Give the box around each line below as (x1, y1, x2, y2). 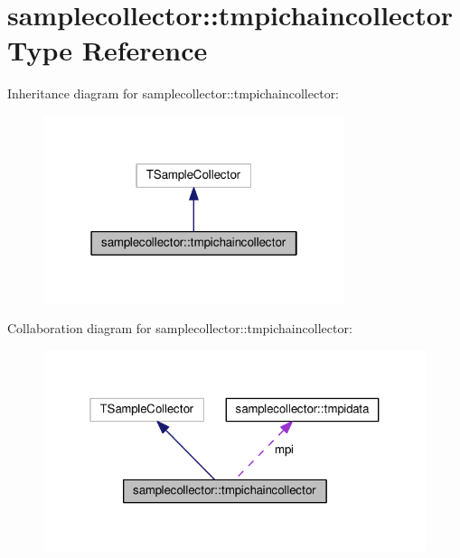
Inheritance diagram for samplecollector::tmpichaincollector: (7, 84, 340, 103)
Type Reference (7, 32, 208, 69)
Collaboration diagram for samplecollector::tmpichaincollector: (7, 319, 352, 338)
